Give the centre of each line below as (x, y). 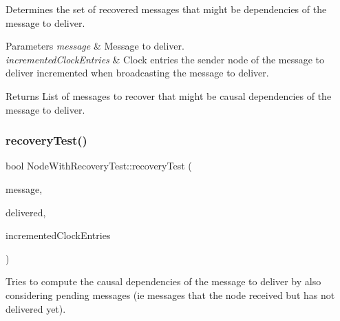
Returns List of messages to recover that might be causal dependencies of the (169, 95)
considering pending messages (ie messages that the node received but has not (170, 294)
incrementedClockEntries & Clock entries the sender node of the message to (165, 59)
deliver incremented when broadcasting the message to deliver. (137, 73)
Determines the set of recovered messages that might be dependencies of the (166, 9)
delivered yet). (36, 308)
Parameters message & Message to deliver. (95, 46)
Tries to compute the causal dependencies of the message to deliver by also (163, 281)
